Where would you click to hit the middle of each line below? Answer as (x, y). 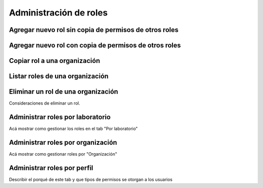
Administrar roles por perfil (51, 168)
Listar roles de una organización (59, 76)
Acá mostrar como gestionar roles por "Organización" (63, 154)
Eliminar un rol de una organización (64, 92)
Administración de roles (58, 13)
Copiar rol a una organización (55, 61)
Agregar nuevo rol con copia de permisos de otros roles (95, 45)
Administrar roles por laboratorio (60, 117)
